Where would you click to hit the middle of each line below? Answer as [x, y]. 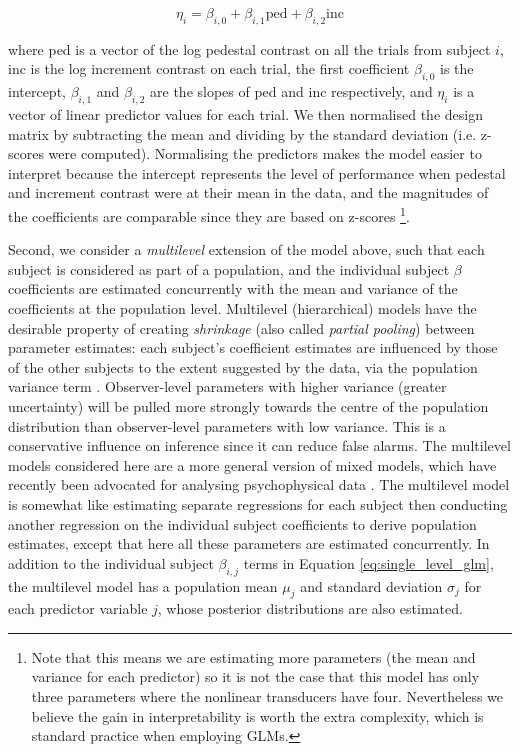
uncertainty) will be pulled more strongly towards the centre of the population [248, 405]
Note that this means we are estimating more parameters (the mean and [253, 656]
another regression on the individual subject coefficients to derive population [242, 523]
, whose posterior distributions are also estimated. [310, 608]
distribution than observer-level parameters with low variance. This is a [227, 425]
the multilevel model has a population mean [143, 585]
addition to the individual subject [111, 562]
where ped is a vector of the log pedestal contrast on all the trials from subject [249, 48]
